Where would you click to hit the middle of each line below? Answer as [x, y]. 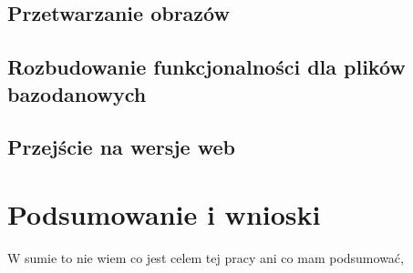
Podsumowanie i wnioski [164, 213]
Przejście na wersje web [121, 147]
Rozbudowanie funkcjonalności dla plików [206, 67]
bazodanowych [77, 93]
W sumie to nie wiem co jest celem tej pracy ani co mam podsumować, [206, 257]
